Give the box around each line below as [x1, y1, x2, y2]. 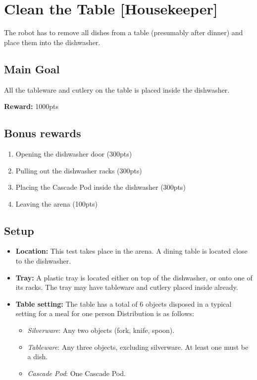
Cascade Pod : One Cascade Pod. [27, 368, 126, 378]
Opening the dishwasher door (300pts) [15, 148, 132, 159]
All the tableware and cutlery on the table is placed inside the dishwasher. [4, 84, 230, 95]
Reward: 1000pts [4, 101, 58, 111]
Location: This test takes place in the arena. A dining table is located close [15, 246, 248, 256]
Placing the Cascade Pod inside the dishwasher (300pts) [15, 182, 186, 192]
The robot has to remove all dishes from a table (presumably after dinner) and [4, 27, 243, 38]
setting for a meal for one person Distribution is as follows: [15, 308, 194, 319]
